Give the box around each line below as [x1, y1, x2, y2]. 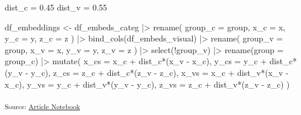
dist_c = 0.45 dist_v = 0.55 [5, 1, 107, 13]
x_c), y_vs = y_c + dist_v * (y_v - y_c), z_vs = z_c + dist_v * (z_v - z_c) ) [5, 78, 290, 90]
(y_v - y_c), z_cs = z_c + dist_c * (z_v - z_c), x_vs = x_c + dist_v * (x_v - [5, 66, 289, 78]
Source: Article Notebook [5, 101, 80, 111]
